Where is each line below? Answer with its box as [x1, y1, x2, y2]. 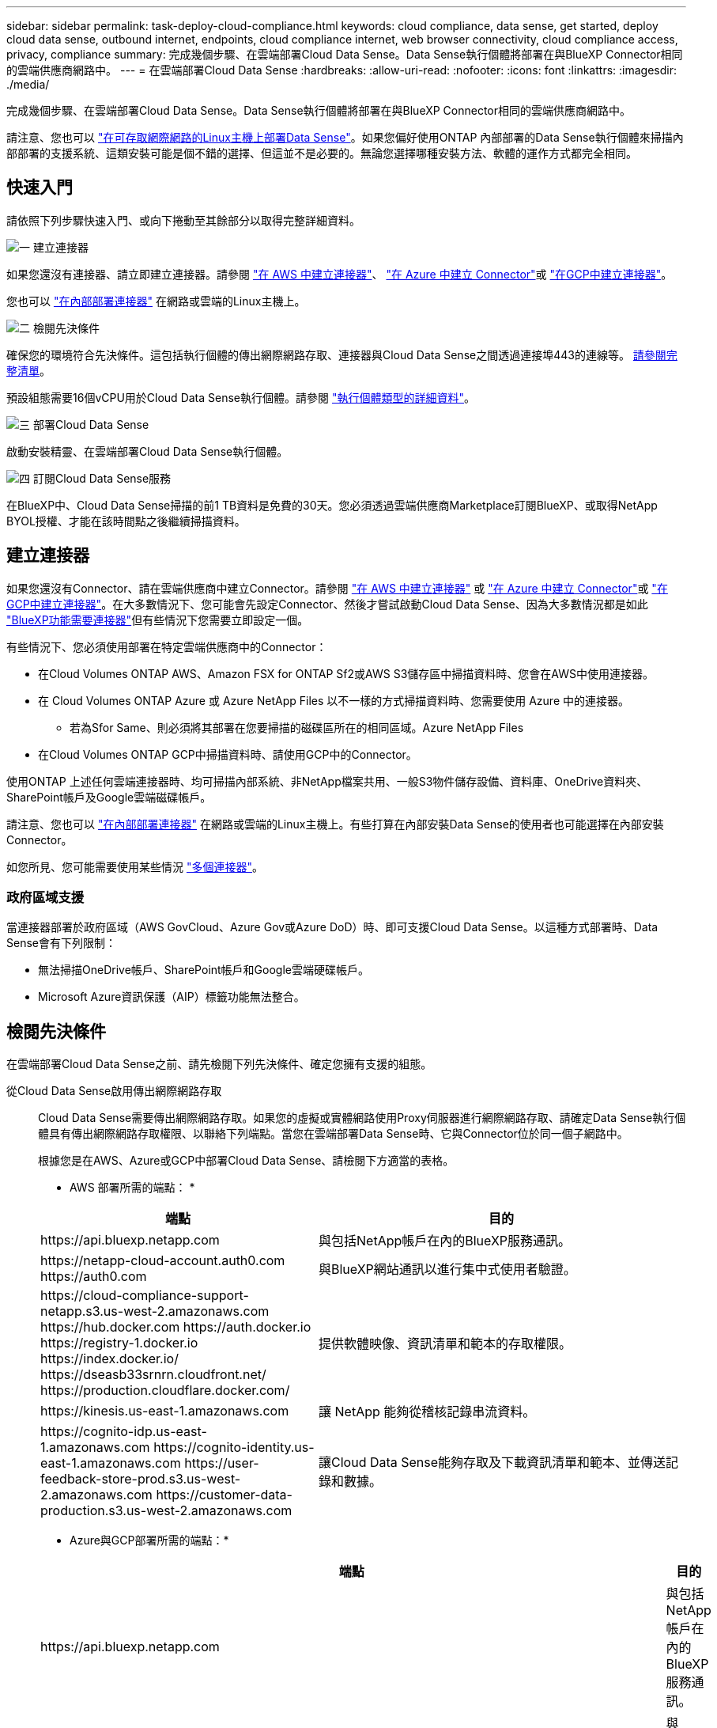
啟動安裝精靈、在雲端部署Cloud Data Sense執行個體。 [6, 444, 289, 458]
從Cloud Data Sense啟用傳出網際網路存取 [6, 1084, 222, 1098]
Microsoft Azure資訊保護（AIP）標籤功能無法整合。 [38, 990, 305, 1004]
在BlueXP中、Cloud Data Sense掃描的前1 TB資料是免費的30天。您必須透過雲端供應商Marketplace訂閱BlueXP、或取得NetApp [6, 498, 658, 512]
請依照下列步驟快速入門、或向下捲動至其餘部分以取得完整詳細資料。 [6, 213, 360, 227]
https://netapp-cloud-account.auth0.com [40, 1252, 285, 1269]
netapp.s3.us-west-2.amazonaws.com [40, 1303, 270, 1320]
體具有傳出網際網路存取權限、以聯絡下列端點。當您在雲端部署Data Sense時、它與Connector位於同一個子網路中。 [38, 1127, 628, 1141]
